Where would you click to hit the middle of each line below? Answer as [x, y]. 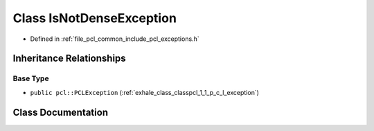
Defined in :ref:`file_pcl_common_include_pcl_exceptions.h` [115, 39]
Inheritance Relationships [69, 59]
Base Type [31, 78]
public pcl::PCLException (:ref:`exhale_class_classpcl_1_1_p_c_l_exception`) [145, 92]
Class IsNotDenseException [95, 18]
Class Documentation [61, 112]
